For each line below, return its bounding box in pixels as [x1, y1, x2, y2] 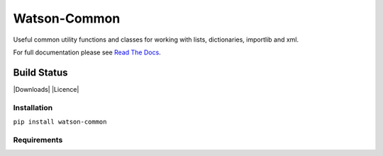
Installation [13, 102, 53, 112]
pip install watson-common [13, 117, 107, 126]
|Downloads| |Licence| [13, 85, 79, 93]
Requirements [13, 135, 63, 145]
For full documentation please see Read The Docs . [13, 48, 161, 56]
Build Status [13, 66, 68, 78]
